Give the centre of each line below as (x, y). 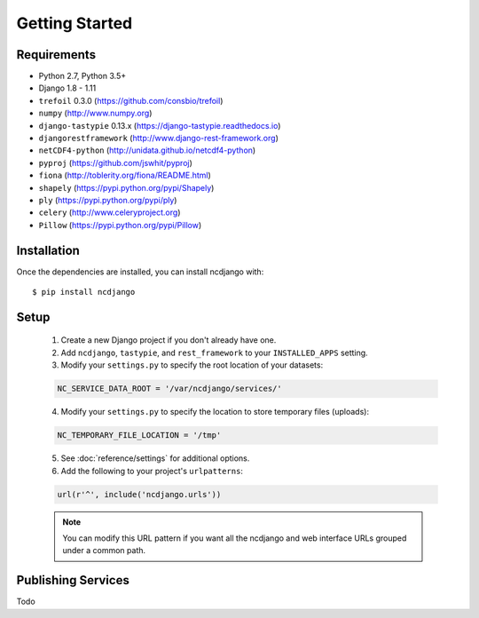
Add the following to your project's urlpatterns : (152, 471)
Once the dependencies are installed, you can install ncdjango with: (140, 272)
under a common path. (104, 551)
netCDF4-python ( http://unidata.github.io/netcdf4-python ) (147, 150)
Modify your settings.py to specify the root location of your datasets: (192, 365)
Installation (48, 250)
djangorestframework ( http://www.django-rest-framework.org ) (158, 139)
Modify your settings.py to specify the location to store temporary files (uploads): (215, 412)
